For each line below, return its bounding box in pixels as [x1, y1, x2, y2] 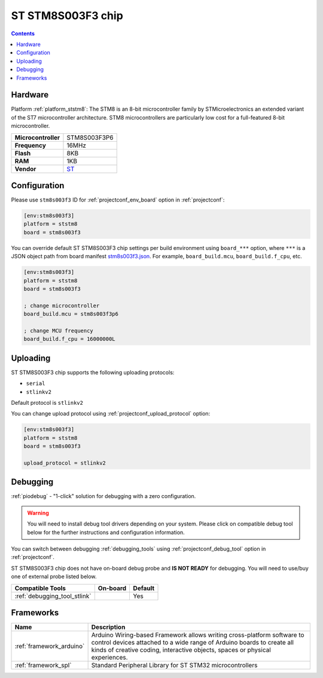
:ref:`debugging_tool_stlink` [14, 592, 92, 600]
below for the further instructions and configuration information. [27, 529, 185, 536]
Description [91, 623, 126, 631]
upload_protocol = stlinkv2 [23, 459, 106, 466]
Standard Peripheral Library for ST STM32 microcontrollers [91, 661, 258, 670]
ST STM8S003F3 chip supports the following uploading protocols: [11, 368, 175, 376]
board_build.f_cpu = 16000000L [23, 335, 116, 343]
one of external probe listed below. [11, 573, 97, 580]
